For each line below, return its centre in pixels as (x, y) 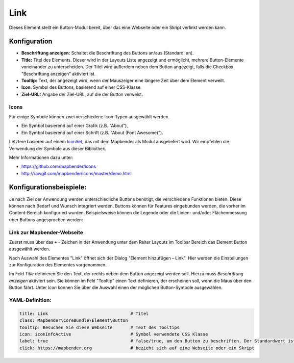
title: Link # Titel (84, 313)
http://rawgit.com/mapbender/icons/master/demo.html (76, 173)
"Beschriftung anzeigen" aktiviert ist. (58, 74)
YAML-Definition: (30, 300)
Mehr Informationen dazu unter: (41, 157)
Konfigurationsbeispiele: (48, 187)
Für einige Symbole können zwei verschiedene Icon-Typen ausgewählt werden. (89, 117)
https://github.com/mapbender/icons (59, 166)
